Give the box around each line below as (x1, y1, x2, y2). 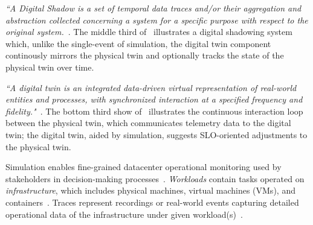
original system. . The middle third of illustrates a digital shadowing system (5, 25, 292, 38)
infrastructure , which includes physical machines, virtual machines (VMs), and (5, 184, 295, 197)
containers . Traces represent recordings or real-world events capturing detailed (5, 195, 299, 208)
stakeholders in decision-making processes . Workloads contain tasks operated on (5, 172, 305, 185)
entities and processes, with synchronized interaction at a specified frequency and (5, 93, 303, 106)
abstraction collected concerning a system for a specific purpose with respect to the (5, 13, 308, 26)
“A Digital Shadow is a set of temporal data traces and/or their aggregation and (5, 2, 302, 14)
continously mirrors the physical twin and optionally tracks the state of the (5, 49, 284, 62)
